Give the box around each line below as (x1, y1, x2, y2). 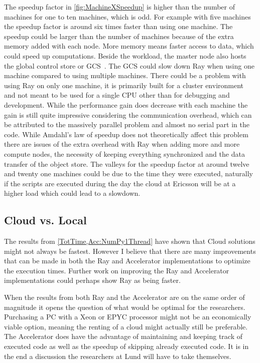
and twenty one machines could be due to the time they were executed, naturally (4, 168, 253, 179)
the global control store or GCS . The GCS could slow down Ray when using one (4, 60, 254, 71)
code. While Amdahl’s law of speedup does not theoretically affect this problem (4, 129, 248, 139)
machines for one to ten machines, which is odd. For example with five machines (4, 11, 251, 22)
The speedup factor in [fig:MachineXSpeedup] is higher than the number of (4, 2, 235, 12)
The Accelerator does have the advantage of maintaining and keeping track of (4, 331, 243, 341)
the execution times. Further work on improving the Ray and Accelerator (4, 265, 229, 275)
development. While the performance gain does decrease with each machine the (4, 99, 248, 110)
